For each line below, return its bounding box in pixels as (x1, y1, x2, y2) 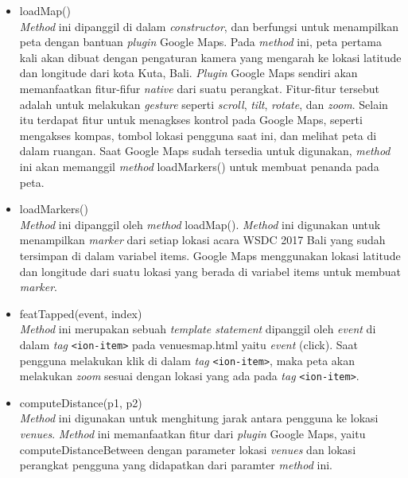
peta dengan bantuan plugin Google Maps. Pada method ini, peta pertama (19, 33, 382, 50)
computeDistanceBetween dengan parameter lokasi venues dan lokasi (19, 441, 356, 457)
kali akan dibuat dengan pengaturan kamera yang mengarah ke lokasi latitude (19, 49, 402, 65)
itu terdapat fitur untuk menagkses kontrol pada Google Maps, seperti (19, 111, 363, 128)
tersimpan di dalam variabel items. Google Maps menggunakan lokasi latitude (19, 247, 401, 263)
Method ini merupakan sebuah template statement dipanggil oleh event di (19, 321, 376, 337)
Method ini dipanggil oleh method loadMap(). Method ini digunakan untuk (19, 216, 381, 232)
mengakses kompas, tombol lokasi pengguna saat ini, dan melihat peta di (19, 126, 377, 143)
